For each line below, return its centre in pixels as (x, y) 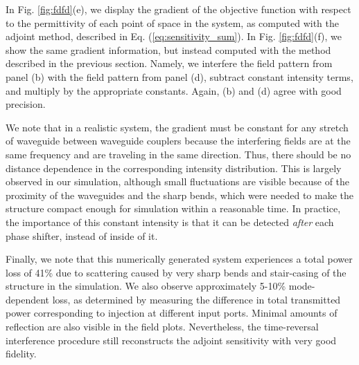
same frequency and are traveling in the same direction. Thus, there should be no (178, 154)
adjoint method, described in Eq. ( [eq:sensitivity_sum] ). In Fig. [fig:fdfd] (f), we (174, 36)
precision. (26, 104)
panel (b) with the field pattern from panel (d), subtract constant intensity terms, (179, 76)
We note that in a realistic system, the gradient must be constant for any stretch (177, 127)
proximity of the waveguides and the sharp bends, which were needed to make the (179, 195)
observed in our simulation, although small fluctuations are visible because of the (178, 181)
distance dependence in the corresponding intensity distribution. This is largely (174, 168)
